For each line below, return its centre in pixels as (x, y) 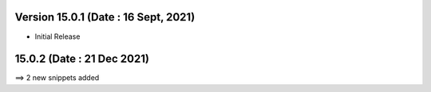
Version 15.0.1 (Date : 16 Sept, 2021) (105, 17)
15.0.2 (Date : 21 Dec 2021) (82, 59)
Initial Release (57, 36)
